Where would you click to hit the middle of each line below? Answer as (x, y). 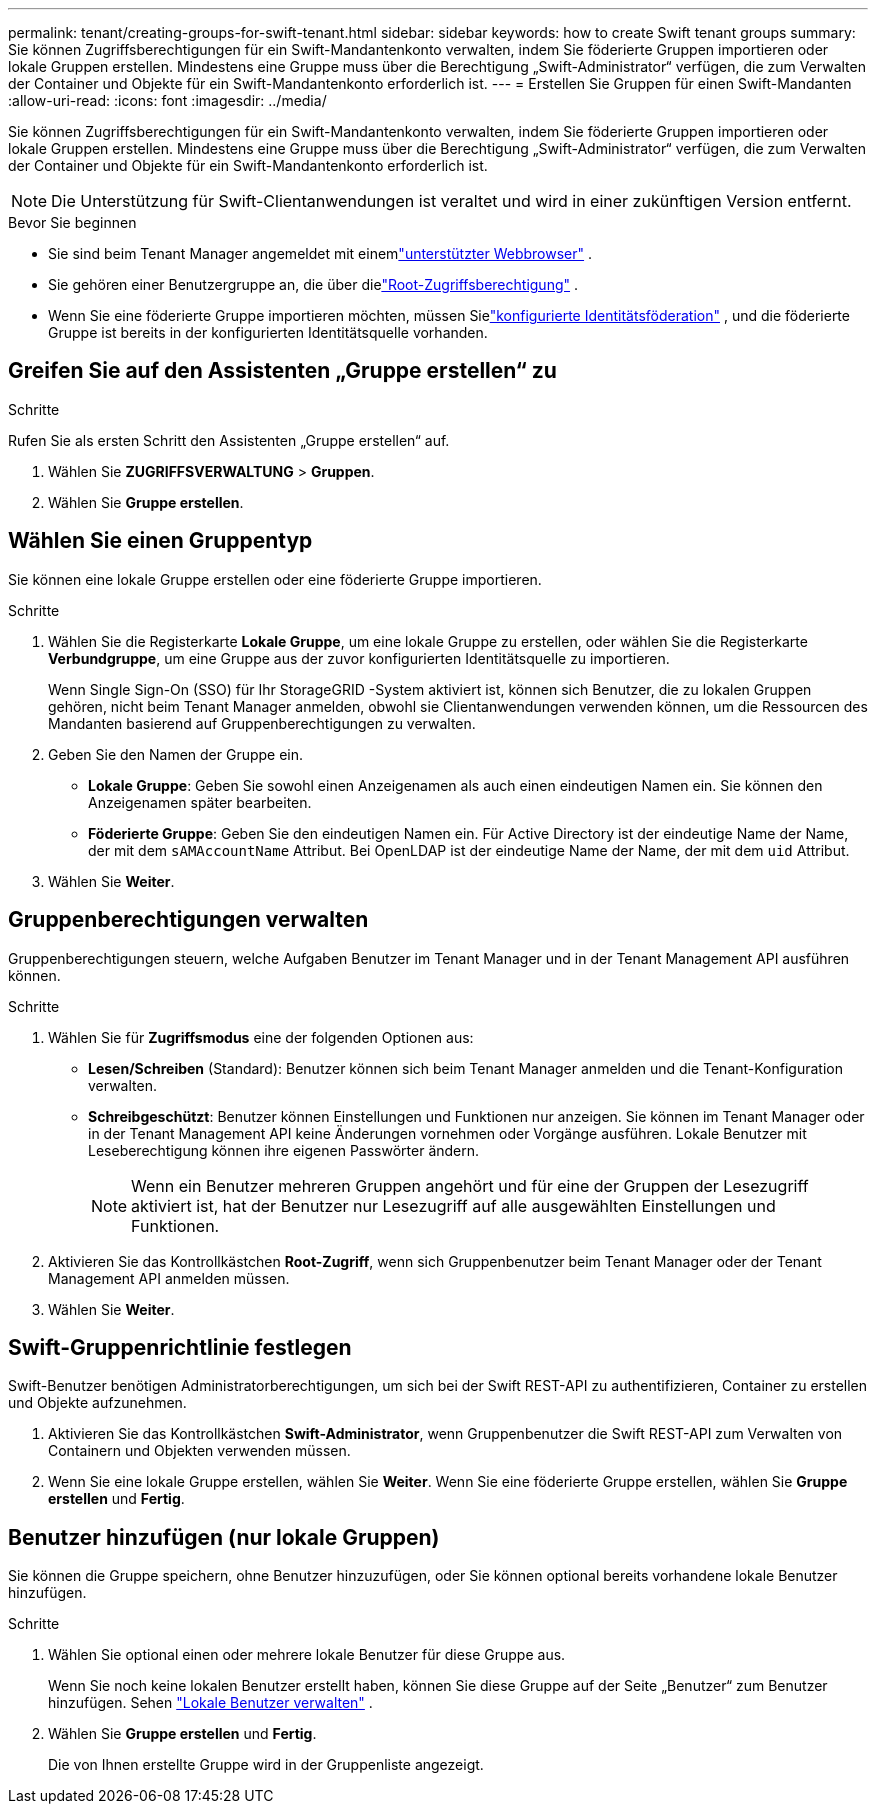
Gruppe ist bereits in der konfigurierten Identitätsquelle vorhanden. (268, 332)
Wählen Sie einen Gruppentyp (160, 541)
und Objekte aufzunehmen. (97, 1403)
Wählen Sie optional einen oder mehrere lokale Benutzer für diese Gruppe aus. (307, 1655)
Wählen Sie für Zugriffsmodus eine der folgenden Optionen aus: (261, 1037)
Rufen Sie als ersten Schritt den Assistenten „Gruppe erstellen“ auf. (229, 440)
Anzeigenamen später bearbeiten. (200, 802)
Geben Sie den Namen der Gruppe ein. (176, 754)
